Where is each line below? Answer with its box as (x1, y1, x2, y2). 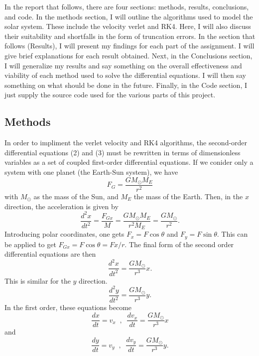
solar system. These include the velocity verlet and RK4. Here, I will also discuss (4, 21, 251, 31)
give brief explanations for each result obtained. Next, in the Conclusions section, (4, 50, 253, 60)
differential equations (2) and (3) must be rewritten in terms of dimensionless (4, 147, 241, 157)
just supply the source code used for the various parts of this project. (4, 89, 216, 100)
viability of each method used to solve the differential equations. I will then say (4, 70, 246, 80)
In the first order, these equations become (4, 302, 132, 313)
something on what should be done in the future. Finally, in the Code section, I (4, 79, 248, 90)
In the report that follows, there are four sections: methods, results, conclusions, (4, 1, 249, 11)
